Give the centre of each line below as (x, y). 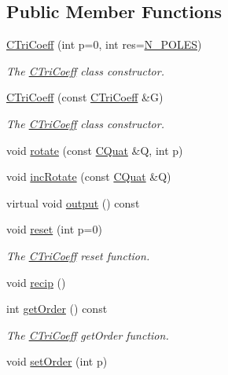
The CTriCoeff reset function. (78, 255)
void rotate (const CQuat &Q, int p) (95, 150)
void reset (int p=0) (54, 229)
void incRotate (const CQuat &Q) (89, 176)
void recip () (36, 282)
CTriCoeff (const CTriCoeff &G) (85, 97)
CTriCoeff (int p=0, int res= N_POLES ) (104, 44)
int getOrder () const (57, 309)
